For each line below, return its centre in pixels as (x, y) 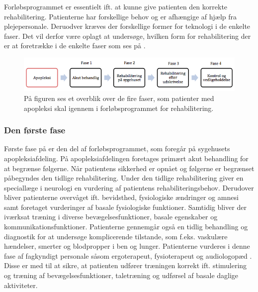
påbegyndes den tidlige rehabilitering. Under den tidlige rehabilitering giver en (124, 178)
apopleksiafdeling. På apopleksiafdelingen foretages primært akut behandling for (126, 158)
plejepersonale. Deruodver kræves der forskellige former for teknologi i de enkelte (127, 26)
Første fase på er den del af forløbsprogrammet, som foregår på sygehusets (117, 148)
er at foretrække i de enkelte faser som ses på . (75, 46)
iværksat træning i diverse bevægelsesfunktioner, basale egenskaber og (111, 217)
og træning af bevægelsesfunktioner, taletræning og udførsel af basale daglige (121, 275)
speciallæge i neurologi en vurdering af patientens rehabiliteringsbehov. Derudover (129, 187)
